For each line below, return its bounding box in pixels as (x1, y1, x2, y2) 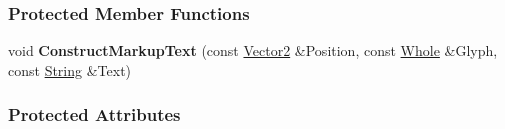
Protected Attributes (8, 102, 181, 127)
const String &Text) (8, 59, 132, 80)
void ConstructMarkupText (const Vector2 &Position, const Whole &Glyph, (8, 40, 498, 61)
